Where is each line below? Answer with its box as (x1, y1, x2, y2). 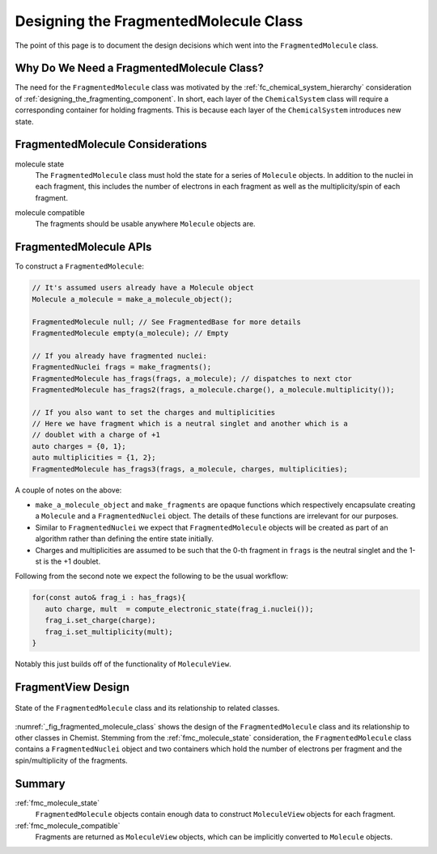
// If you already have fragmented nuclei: (32, 351, 208, 360)
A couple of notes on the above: (15, 485, 122, 495)
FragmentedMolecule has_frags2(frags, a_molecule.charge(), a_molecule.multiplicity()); (32, 385, 396, 394)
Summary (15, 776, 66, 790)
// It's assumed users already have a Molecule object (32, 283, 254, 293)
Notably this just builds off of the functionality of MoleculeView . (15, 659, 231, 669)
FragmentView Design (15, 680, 129, 694)
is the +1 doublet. (43, 556, 101, 566)
